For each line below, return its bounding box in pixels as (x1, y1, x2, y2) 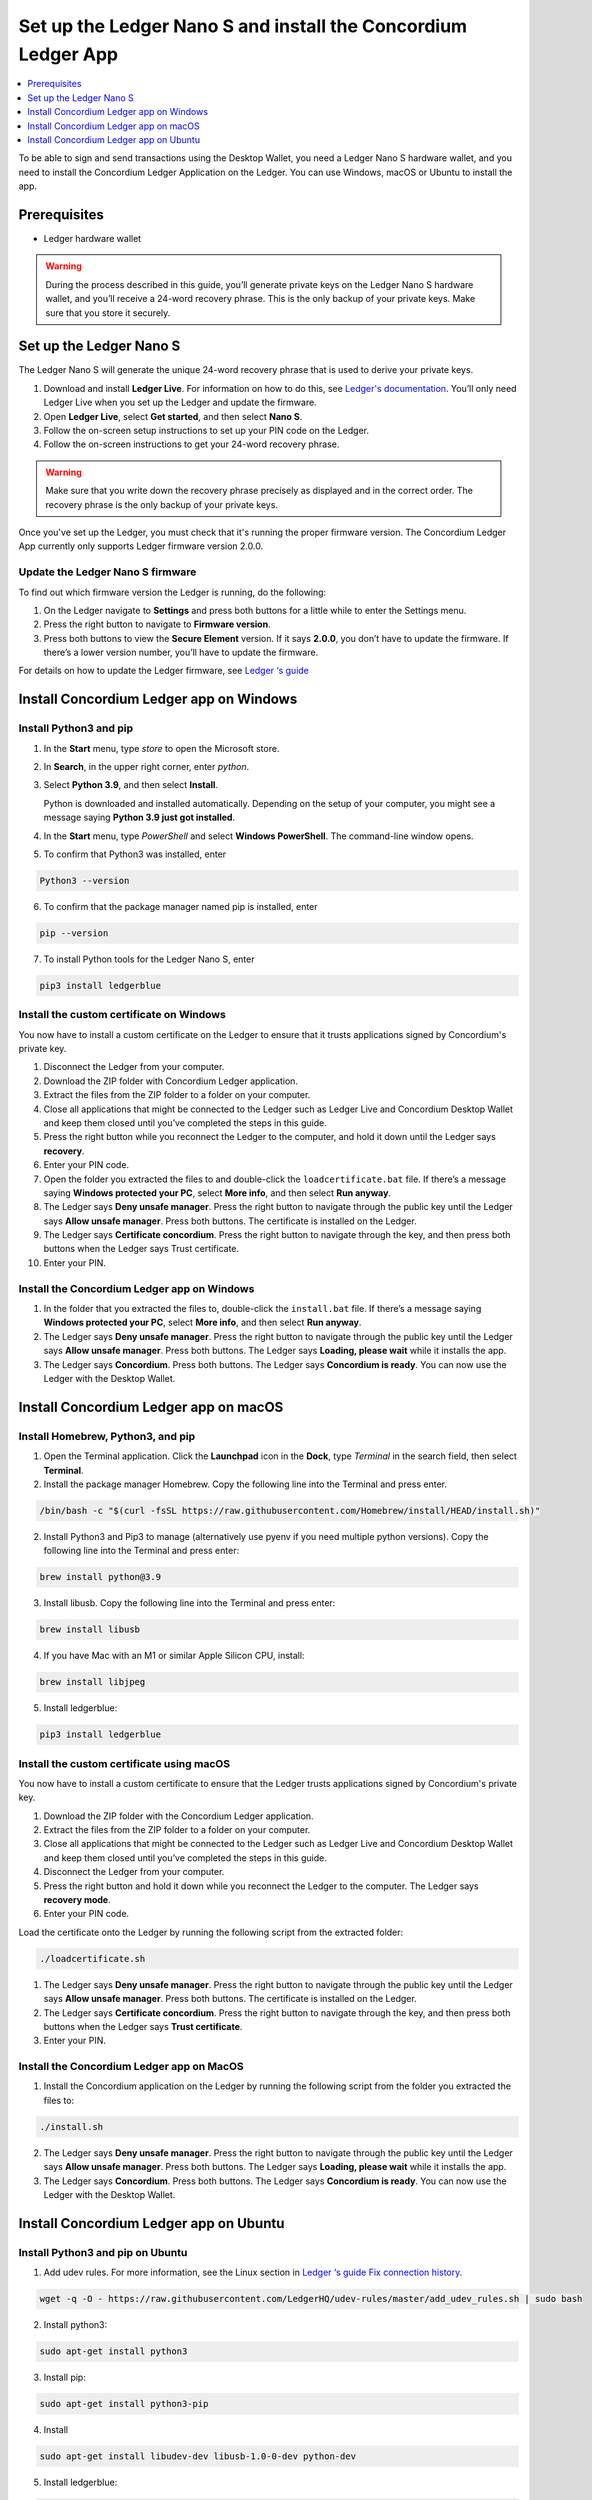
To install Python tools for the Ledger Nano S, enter (43, 953, 255, 965)
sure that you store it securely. (45, 306, 171, 319)
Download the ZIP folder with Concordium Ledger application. (43, 1075, 299, 1087)
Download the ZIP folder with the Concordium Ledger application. (43, 1810, 314, 1822)
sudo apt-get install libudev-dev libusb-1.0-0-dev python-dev (39, 2451, 357, 2462)
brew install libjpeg (39, 1676, 146, 1688)
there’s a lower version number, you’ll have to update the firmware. (43, 646, 319, 659)
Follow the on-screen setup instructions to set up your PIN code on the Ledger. (43, 425, 370, 437)
